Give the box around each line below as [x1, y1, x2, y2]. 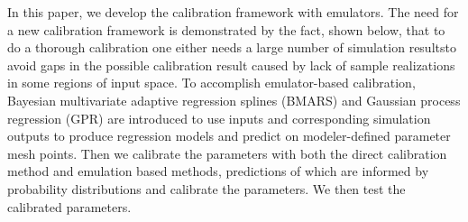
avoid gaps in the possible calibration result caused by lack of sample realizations [7, 55, 455, 74]
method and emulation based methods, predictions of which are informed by [7, 162, 429, 180]
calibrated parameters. [7, 197, 132, 216]
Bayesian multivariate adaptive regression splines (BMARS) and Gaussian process [7, 90, 461, 109]
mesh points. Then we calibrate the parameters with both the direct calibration [7, 143, 447, 162]
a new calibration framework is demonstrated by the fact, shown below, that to [7, 20, 445, 39]
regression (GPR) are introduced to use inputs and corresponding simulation [7, 108, 431, 127]
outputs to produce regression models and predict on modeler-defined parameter [7, 126, 451, 145]
